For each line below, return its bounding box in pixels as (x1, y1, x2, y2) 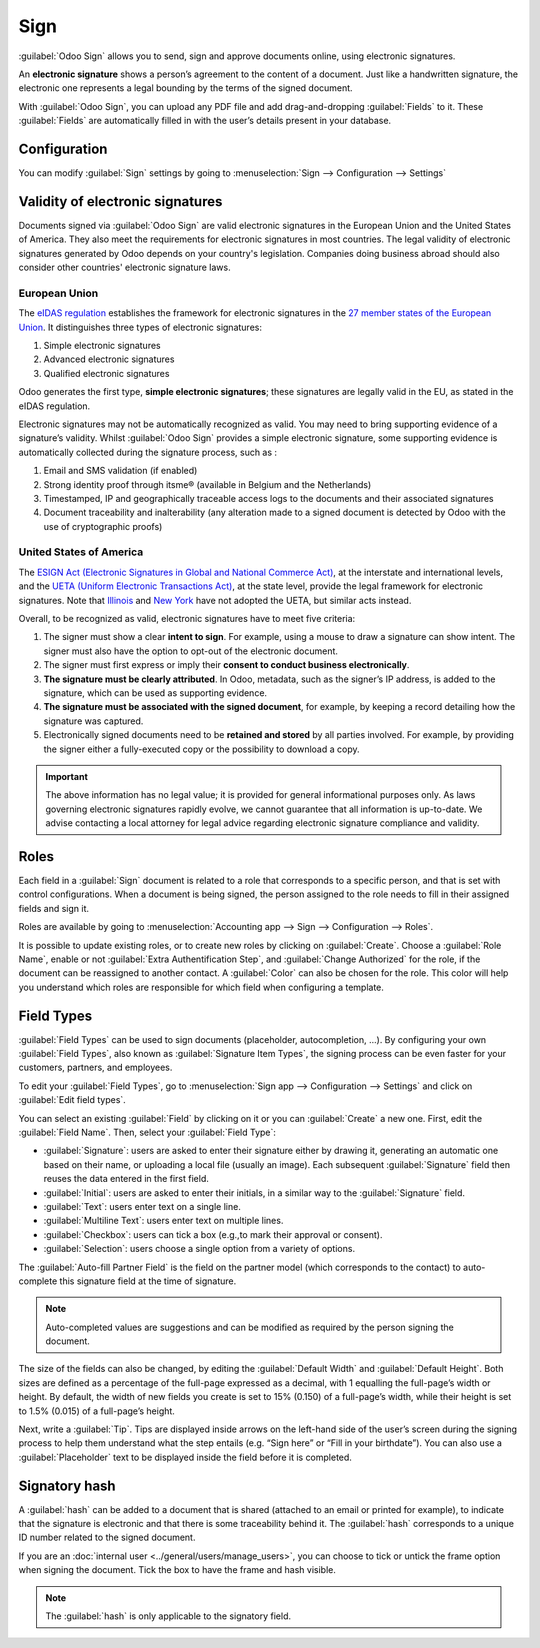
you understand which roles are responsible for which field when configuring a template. (18, 981, 385, 993)
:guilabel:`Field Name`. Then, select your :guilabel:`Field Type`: (18, 1126, 277, 1138)
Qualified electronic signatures (43, 367, 170, 379)
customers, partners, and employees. (18, 1061, 173, 1074)
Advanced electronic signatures (43, 353, 175, 365)
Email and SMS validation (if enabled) (43, 465, 198, 477)
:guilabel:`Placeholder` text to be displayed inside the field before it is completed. (18, 1451, 352, 1463)
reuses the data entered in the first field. (43, 1173, 209, 1185)
